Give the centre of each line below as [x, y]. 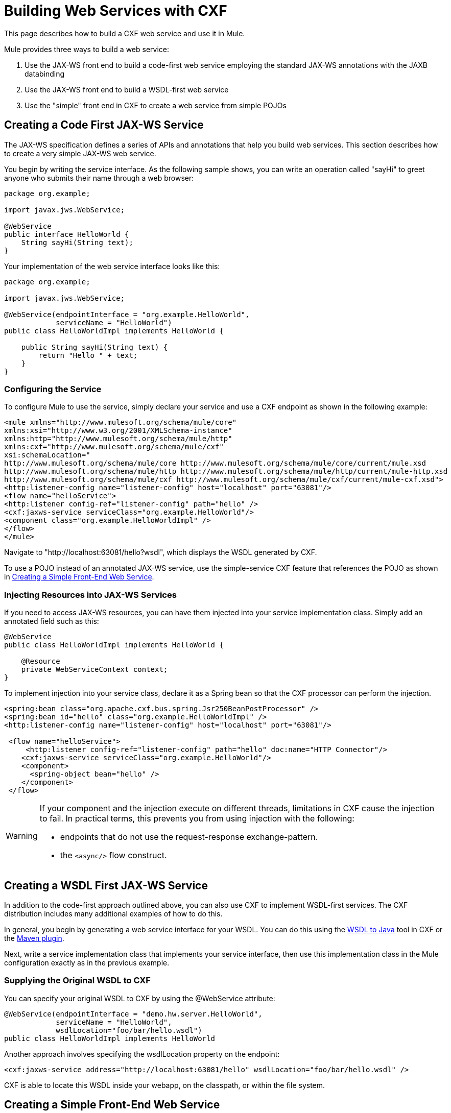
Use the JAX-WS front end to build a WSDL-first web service [127, 89]
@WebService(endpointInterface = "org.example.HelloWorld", [127, 314]
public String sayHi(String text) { [94, 347]
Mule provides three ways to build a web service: [87, 49]
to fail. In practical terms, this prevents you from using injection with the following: [197, 819]
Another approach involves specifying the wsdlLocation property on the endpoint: [142, 1054]
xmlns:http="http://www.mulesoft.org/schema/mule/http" [118, 439]
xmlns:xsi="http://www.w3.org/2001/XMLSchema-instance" [118, 431]
